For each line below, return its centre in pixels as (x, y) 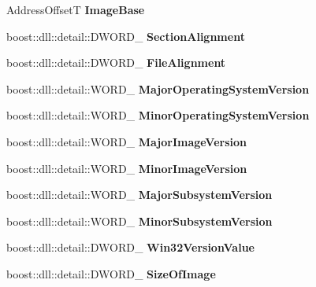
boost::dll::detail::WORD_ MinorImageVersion (127, 168)
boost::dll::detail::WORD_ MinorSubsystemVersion (139, 221)
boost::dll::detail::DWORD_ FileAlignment (116, 63)
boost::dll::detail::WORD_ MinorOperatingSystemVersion (158, 115)
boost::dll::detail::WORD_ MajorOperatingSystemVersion (158, 88)
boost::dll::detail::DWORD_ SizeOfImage (111, 273)
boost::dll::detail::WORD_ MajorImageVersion (126, 141)
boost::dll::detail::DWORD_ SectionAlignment (126, 36)
